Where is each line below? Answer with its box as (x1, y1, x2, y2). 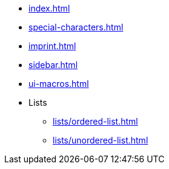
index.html (28, 3, 70, 13)
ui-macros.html (28, 78, 89, 89)
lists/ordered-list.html (53, 116, 138, 126)
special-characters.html (28, 22, 124, 32)
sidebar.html (28, 60, 78, 70)
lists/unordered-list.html (53, 135, 148, 145)
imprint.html (28, 41, 76, 51)
